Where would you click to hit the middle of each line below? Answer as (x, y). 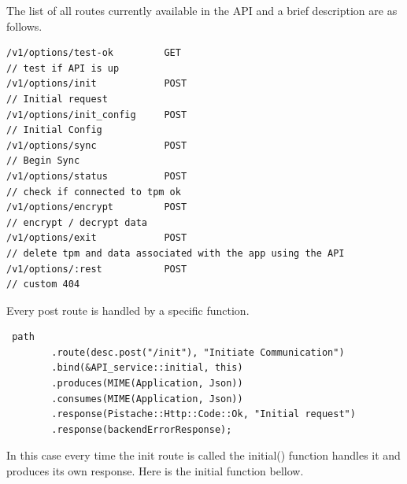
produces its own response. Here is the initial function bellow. (155, 471)
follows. (24, 26)
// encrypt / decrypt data (77, 222)
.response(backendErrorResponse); (142, 429)
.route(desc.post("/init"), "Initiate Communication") (198, 352)
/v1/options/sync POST (97, 145)
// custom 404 (43, 284)
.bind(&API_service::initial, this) (147, 368)
